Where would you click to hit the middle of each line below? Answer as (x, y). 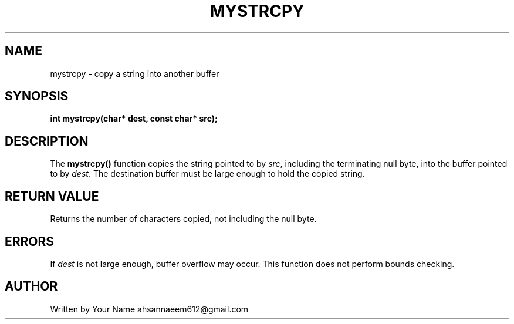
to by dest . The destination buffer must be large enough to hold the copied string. (207, 174)
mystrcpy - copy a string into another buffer (135, 73)
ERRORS (30, 241)
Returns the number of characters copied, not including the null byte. (183, 219)
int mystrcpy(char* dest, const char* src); (134, 119)
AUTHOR (31, 286)
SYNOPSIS (37, 96)
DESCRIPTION (47, 141)
